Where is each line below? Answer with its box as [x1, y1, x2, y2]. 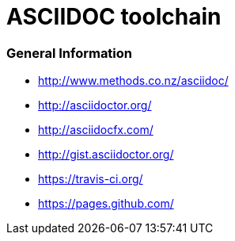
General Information [6, 44, 133, 61]
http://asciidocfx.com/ [38, 123, 154, 137]
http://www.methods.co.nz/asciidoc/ [38, 74, 229, 88]
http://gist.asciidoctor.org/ [38, 147, 174, 162]
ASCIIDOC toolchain [6, 3, 222, 30]
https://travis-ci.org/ [38, 172, 143, 186]
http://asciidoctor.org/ [38, 98, 152, 113]
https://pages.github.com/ [38, 197, 174, 211]
